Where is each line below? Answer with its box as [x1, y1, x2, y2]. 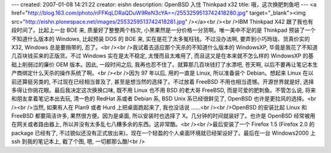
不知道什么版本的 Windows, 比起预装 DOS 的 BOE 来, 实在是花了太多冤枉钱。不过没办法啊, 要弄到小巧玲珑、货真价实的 [11, 35, 310, 42]
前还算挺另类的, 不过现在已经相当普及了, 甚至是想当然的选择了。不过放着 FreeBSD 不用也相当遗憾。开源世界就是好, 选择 [11, 78, 314, 85]
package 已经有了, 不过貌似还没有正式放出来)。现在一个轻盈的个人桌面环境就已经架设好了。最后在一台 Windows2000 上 [11, 129, 316, 136]
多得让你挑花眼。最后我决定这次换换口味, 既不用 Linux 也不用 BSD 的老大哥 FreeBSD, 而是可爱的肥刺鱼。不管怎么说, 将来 [11, 86, 316, 94]
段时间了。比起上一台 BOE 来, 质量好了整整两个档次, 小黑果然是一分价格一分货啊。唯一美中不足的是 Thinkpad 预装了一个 [11, 26, 316, 34]
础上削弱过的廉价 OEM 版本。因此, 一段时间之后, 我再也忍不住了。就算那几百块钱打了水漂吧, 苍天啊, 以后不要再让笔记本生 [11, 61, 318, 68]
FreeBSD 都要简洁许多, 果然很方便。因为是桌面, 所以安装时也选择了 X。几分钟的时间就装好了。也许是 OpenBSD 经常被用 [11, 112, 316, 119]
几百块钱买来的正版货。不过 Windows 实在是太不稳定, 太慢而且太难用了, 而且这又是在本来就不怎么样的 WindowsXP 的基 [11, 52, 314, 59]
